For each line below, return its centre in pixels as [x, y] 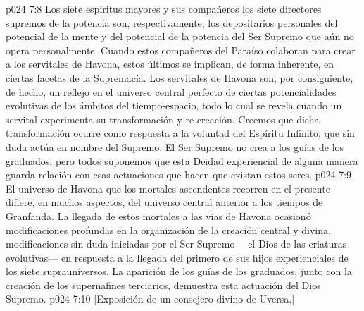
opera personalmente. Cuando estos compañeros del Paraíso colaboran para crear [181, 50]
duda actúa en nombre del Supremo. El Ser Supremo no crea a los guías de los [175, 146]
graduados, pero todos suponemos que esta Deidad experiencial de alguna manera [182, 160]
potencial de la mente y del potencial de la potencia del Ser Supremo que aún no [180, 36]
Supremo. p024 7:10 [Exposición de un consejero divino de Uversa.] [150, 299]
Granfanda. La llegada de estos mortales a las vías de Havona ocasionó [158, 215]
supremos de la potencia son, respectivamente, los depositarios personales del [172, 22]
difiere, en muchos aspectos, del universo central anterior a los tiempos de [164, 202]
